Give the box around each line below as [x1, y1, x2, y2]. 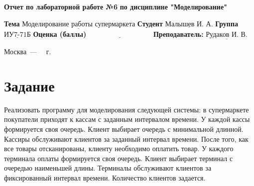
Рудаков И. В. [206, 31, 248, 38]
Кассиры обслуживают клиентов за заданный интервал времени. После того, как [4, 133, 249, 144]
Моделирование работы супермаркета [22, 20, 135, 28]
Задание [4, 75, 55, 95]
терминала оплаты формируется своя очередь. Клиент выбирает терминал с [4, 153, 233, 163]
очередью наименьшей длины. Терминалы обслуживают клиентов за [4, 163, 212, 173]
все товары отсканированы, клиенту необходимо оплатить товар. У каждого [4, 143, 234, 154]
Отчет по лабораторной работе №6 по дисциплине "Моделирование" [4, 1, 227, 11]
